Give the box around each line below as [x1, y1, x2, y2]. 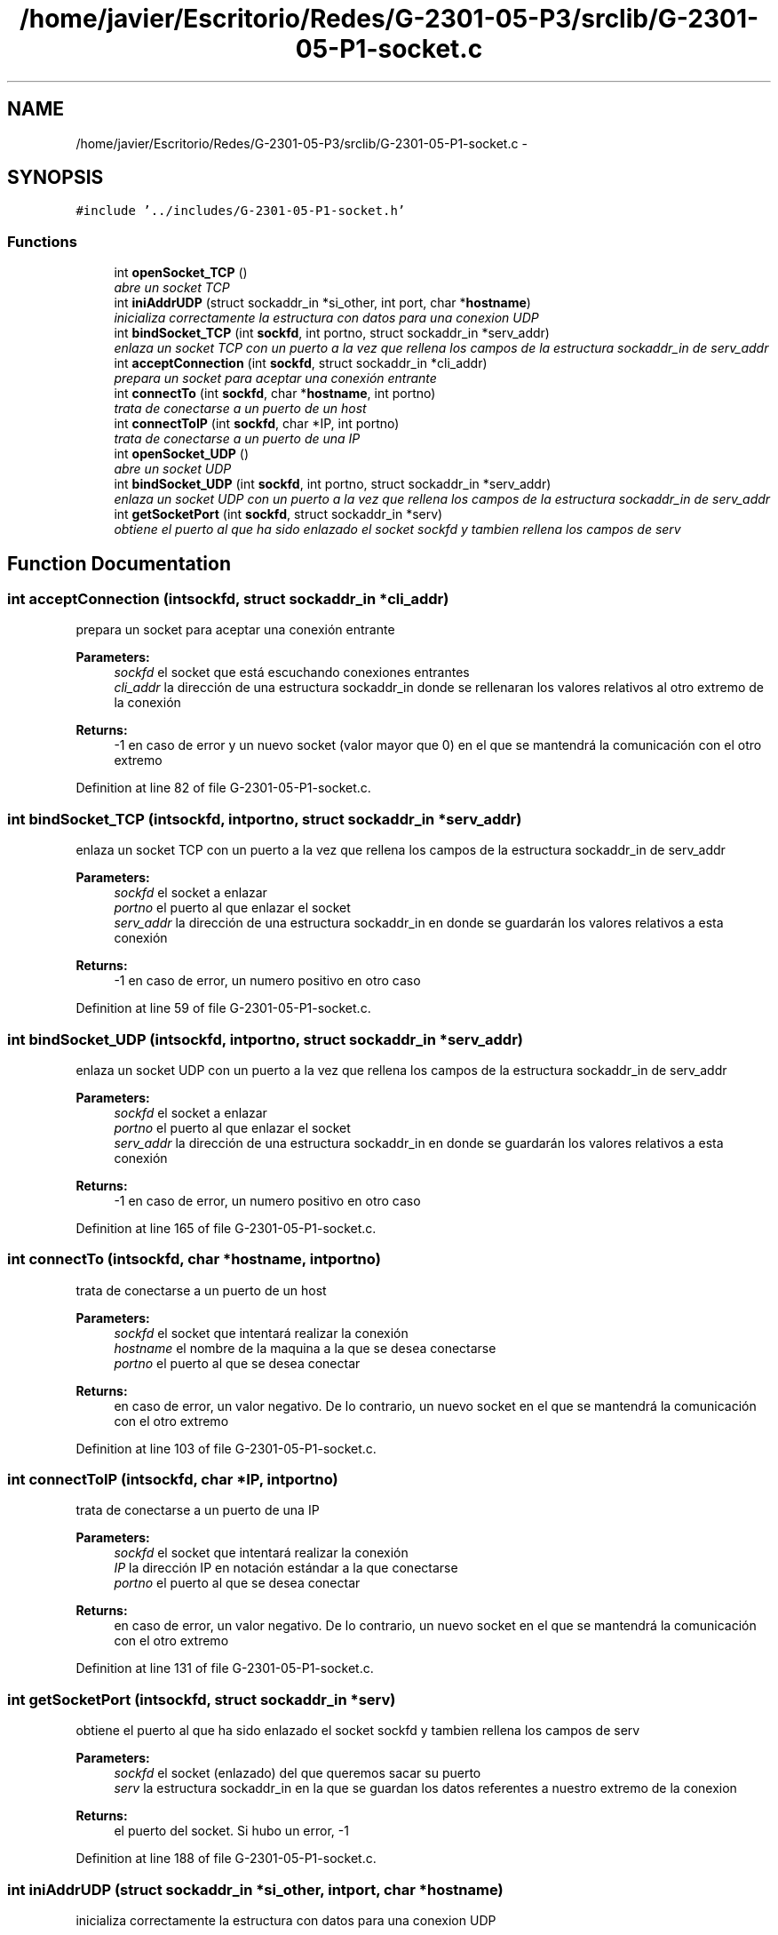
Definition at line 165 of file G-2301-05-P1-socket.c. [75, 1220, 377, 1236]
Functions [7, 232, 77, 251]
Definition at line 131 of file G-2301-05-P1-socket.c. [75, 1660, 374, 1676]
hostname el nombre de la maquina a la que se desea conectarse [114, 1340, 496, 1356]
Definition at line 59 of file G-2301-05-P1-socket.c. [75, 1000, 371, 1016]
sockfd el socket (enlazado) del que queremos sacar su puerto [114, 1765, 481, 1781]
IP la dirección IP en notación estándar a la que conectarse [114, 1560, 458, 1576]
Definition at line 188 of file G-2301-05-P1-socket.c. [75, 1851, 377, 1867]
